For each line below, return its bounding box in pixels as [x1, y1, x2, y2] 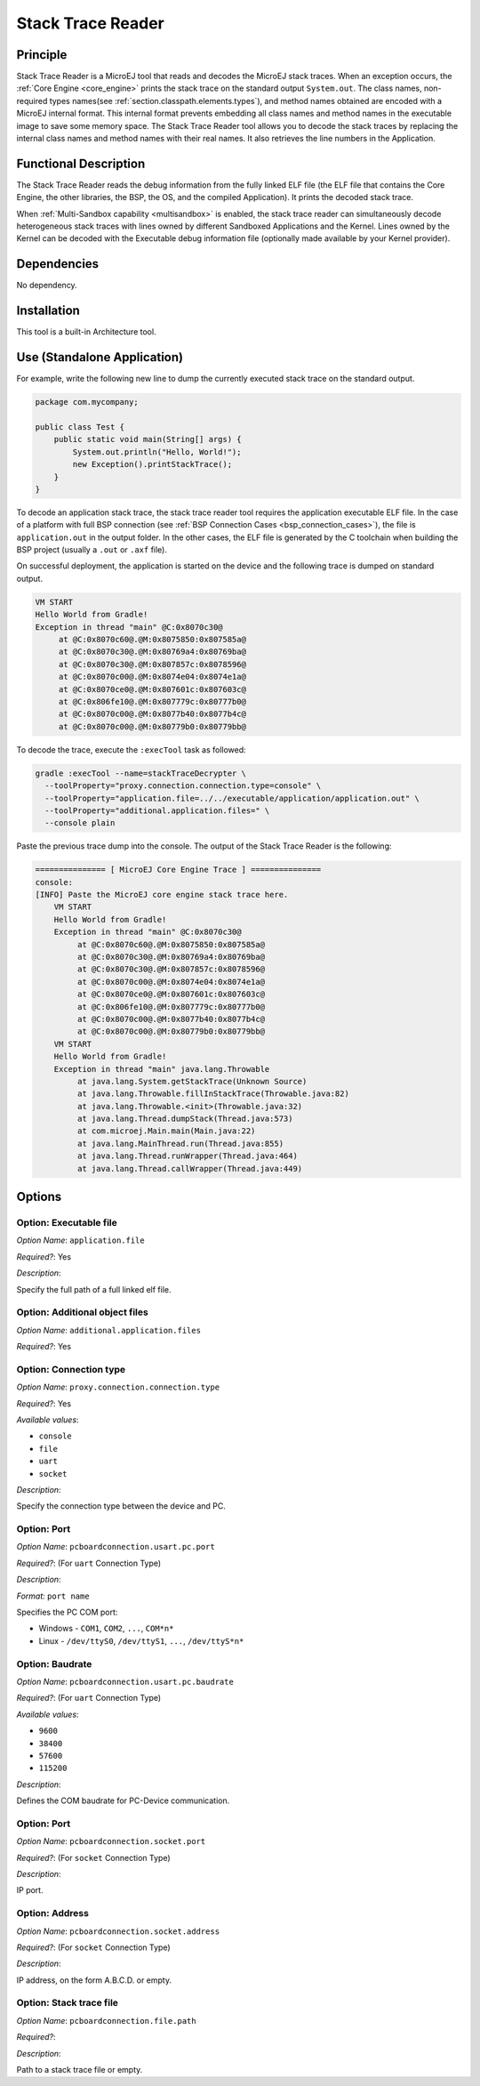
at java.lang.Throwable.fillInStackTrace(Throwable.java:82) [76, 1089, 350, 1099]
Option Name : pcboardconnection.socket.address [16, 1926, 220, 1937]
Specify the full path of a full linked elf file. [16, 1284, 172, 1294]
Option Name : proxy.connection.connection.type [16, 1381, 220, 1392]
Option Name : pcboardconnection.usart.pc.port [16, 1542, 215, 1552]
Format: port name [16, 1591, 90, 1601]
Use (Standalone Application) [16, 350, 184, 365]
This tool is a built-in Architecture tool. [16, 326, 156, 337]
